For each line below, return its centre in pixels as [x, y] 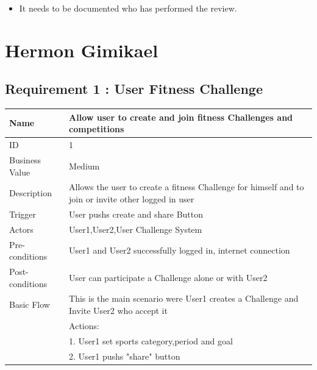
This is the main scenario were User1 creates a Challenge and [184, 298]
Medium [84, 165]
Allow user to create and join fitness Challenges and [181, 117]
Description [30, 193]
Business [25, 159]
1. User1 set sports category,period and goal [151, 340]
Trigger [23, 214]
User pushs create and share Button [136, 214]
